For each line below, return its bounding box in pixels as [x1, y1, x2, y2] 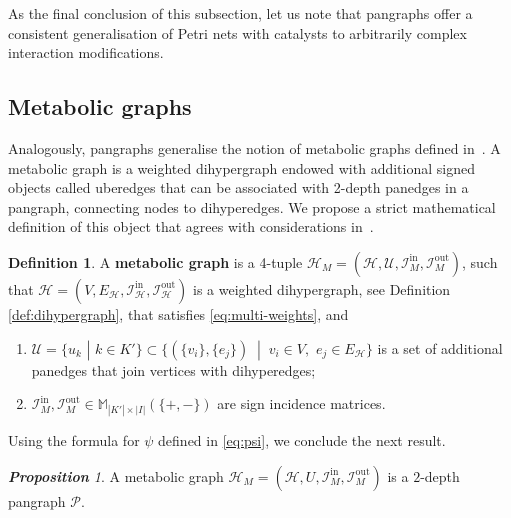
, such [461, 251, 498, 272]
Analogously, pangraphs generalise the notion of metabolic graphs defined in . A [8, 137, 501, 158]
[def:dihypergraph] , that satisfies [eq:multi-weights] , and [8, 303, 349, 324]
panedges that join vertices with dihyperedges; [31, 359, 316, 380]
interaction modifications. [8, 42, 164, 63]
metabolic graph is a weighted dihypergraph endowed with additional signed [8, 157, 475, 178]
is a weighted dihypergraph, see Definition [193, 278, 451, 299]
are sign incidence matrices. [217, 393, 386, 414]
